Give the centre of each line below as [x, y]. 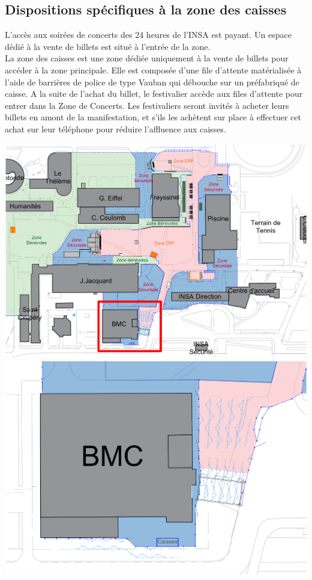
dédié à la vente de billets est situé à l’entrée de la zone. [108, 46]
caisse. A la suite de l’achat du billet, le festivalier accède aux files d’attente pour [154, 94]
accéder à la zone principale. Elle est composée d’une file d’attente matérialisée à [153, 69]
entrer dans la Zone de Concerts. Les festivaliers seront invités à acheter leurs [147, 105]
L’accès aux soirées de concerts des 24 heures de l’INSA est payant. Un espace [148, 35]
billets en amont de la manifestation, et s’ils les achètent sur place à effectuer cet [153, 117]
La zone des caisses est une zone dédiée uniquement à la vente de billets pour [147, 58]
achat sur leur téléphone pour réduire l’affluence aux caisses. [115, 128]
